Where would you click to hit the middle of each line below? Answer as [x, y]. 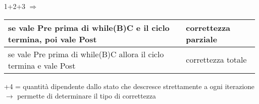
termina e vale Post [42, 65]
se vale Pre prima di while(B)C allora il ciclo [86, 54]
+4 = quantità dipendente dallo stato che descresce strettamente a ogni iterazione [129, 86]
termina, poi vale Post [53, 39]
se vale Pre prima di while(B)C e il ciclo [89, 27]
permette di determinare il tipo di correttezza [87, 96]
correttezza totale [216, 60]
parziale [201, 39]
